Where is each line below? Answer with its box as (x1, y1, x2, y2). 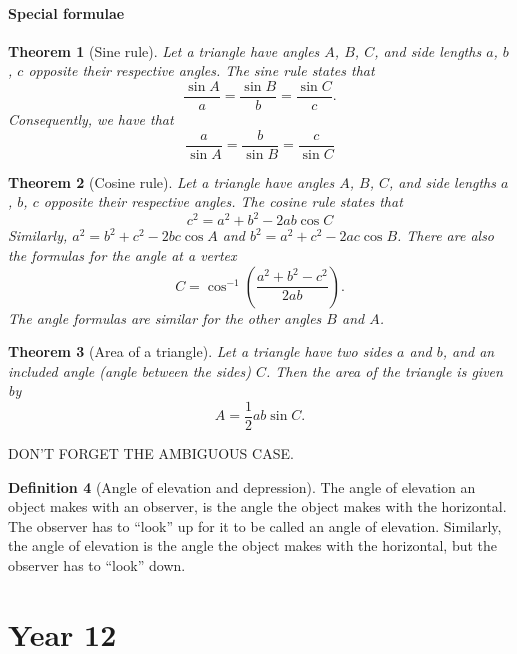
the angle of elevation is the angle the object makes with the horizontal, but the (8, 535, 498, 556)
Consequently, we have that (8, 109, 174, 130)
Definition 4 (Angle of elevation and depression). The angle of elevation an (8, 476, 476, 497)
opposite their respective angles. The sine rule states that (28, 60, 375, 81)
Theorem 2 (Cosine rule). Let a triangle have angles (8, 171, 335, 192)
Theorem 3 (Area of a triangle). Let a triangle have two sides (8, 341, 393, 362)
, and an (442, 341, 495, 362)
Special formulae (8, 2, 125, 23)
